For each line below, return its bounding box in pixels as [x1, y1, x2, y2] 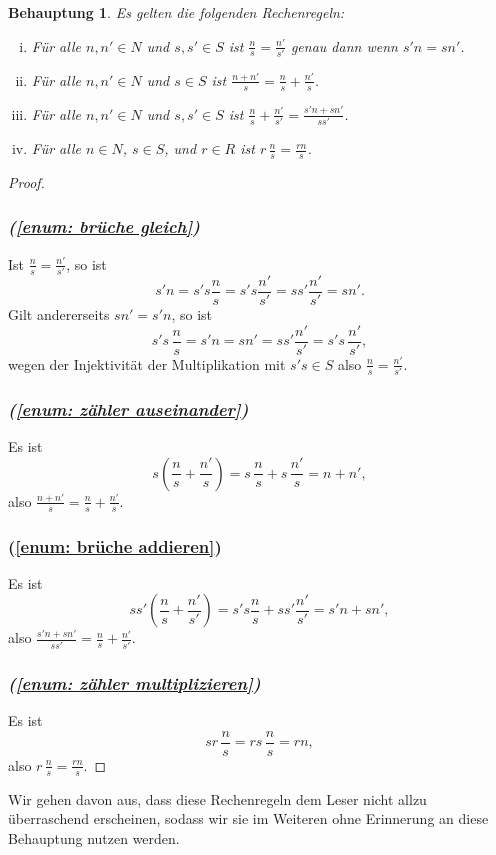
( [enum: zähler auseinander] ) [8, 396, 249, 421]
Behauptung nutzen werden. [8, 827, 180, 848]
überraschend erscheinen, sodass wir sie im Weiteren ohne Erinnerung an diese [8, 808, 489, 829]
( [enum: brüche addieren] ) [8, 533, 222, 558]
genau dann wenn [290, 35, 398, 56]
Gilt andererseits [8, 304, 110, 325]
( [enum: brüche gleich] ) [8, 214, 201, 239]
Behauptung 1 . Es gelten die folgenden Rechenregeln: [8, 2, 345, 22]
